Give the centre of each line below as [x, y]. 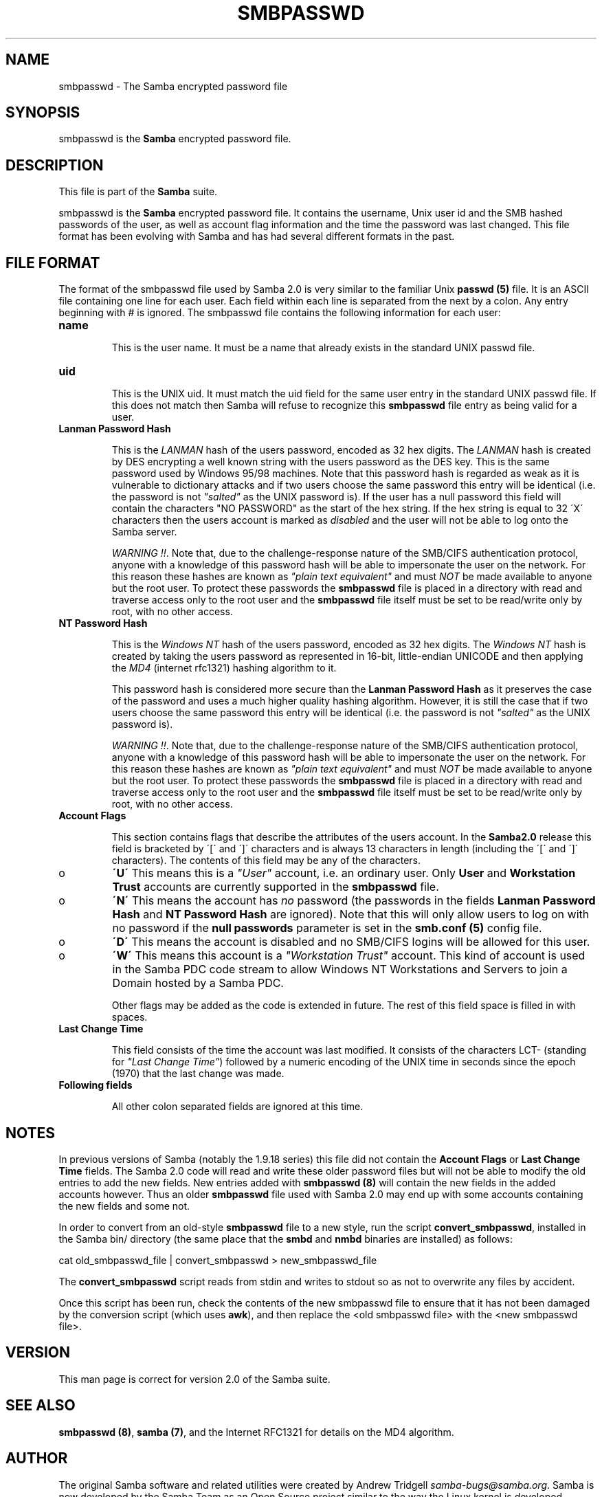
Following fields [96, 1085]
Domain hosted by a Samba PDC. [198, 983]
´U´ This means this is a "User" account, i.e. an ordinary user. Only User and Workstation [344, 873]
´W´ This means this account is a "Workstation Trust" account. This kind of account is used [349, 956]
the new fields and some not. [124, 1206]
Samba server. [144, 532]
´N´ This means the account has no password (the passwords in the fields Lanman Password [354, 901]
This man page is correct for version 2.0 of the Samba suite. [194, 1379]
